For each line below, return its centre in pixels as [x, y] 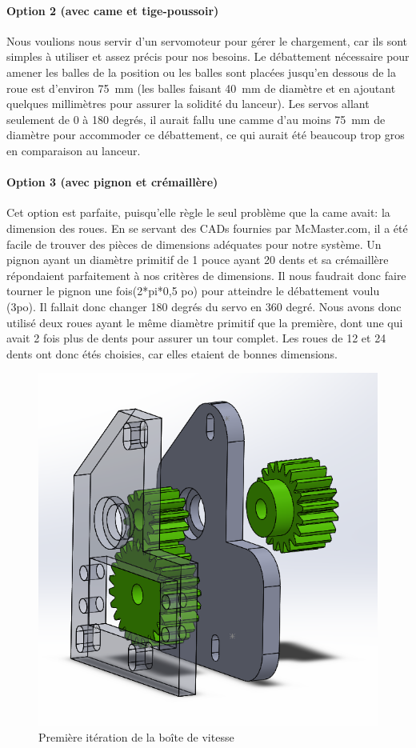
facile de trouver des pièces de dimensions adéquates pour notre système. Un [194, 244]
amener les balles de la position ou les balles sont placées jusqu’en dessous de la [201, 72]
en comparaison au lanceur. [74, 150]
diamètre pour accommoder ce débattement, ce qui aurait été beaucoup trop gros [206, 135]
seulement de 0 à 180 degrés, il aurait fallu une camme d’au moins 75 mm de [196, 119]
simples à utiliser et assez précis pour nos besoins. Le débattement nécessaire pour [208, 56]
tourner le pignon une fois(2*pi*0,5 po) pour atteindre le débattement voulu [193, 291]
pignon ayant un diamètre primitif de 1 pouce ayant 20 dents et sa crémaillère [198, 260]
